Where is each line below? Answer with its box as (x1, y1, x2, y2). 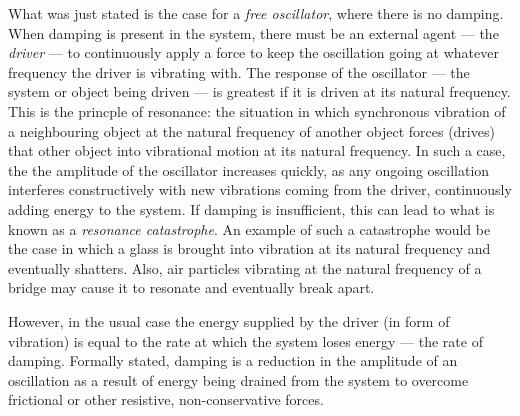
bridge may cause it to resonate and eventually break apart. (8, 277, 375, 298)
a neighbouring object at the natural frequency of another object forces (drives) (8, 120, 495, 141)
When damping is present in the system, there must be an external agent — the (8, 22, 499, 43)
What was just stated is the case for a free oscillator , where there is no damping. (8, 3, 504, 23)
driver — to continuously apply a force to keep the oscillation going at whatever (8, 42, 499, 63)
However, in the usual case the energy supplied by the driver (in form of (8, 310, 450, 331)
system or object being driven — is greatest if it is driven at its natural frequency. (8, 81, 511, 102)
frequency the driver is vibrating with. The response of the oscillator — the (8, 61, 470, 82)
